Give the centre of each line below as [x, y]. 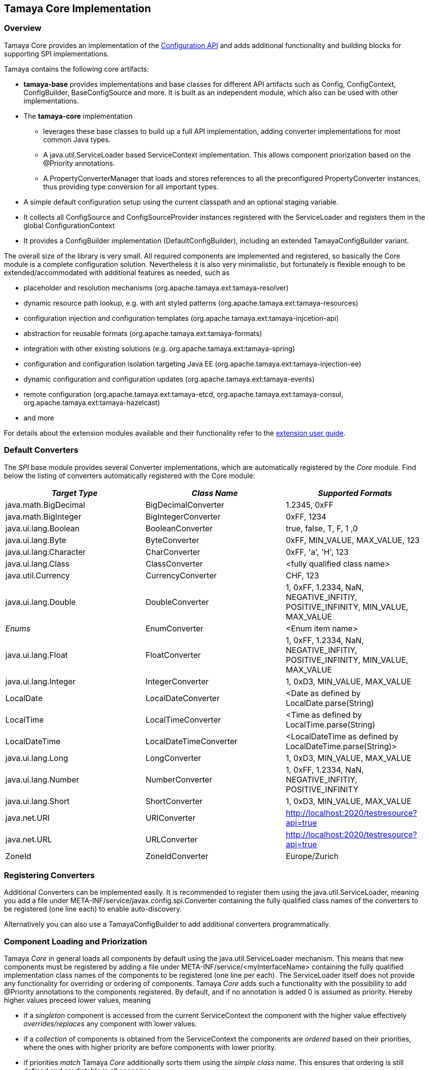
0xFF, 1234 [306, 516]
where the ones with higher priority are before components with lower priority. [150, 1047]
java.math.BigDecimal [45, 505]
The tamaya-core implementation [78, 116]
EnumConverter [174, 628]
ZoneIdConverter [177, 856]
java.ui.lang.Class [38, 563]
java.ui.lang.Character [46, 552]
